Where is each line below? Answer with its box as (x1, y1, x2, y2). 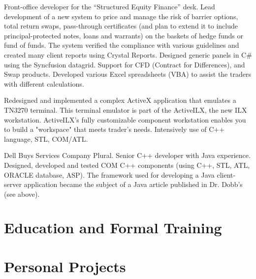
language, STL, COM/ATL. (4, 133, 88, 144)
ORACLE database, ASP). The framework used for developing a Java (4, 169, 215, 180)
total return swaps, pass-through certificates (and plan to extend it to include (4, 21, 238, 31)
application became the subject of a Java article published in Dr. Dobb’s (24, 179, 243, 189)
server (4, 179, 22, 189)
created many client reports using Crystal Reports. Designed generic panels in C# (4, 49, 252, 60)
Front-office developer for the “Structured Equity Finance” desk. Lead (4, 1, 215, 11)
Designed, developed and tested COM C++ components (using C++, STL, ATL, (4, 159, 250, 170)
